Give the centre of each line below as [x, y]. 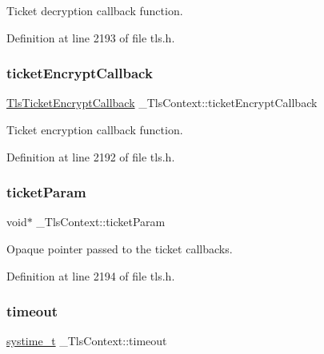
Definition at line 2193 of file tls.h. [91, 37]
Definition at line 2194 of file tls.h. [91, 275]
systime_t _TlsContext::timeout [87, 341]
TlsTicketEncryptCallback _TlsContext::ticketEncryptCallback [162, 103]
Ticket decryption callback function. [95, 10]
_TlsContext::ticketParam [101, 222]
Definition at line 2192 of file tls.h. [91, 156]
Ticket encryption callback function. [95, 129]
